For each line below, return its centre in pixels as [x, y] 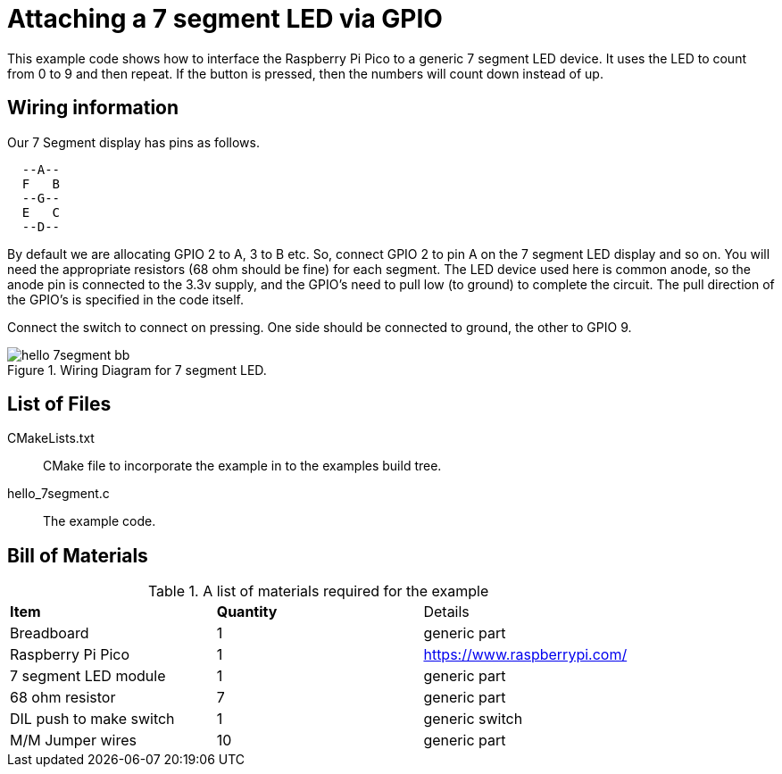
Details [446, 612]
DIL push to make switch [92, 719]
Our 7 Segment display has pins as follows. [133, 142]
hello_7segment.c [58, 494]
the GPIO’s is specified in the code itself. [126, 299]
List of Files [59, 404]
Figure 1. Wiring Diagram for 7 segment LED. [137, 370]
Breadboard [50, 633]
